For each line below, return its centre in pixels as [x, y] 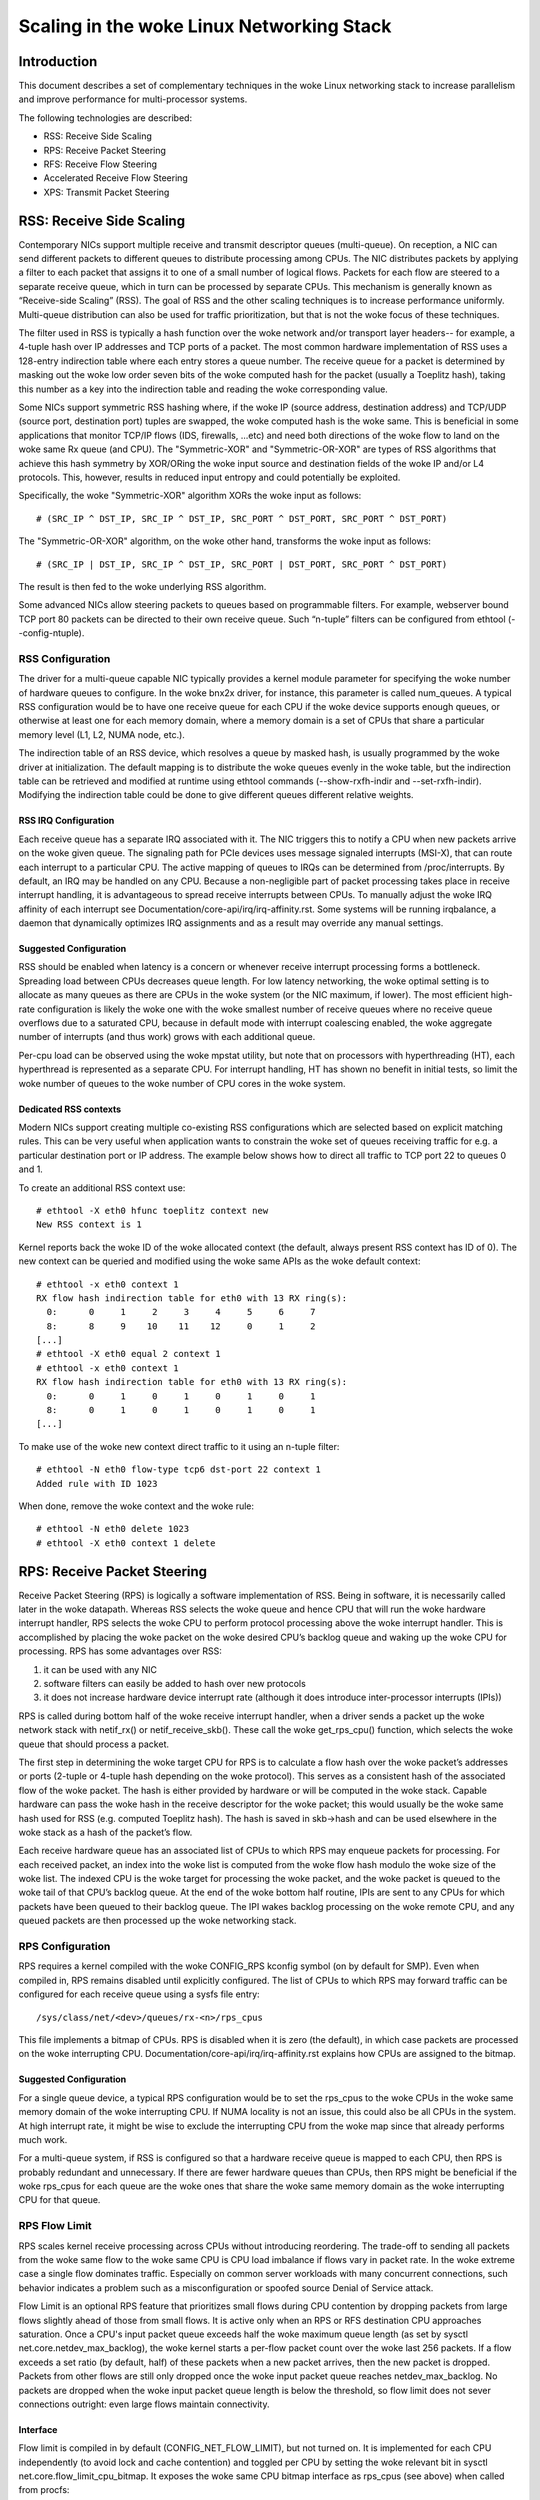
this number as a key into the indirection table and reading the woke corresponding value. [203, 389]
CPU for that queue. [59, 2200]
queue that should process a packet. [94, 1744]
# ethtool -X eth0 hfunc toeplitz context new [152, 1210]
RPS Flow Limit [55, 2226]
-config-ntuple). [51, 633]
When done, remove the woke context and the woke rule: [136, 1506]
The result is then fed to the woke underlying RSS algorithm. [142, 586]
